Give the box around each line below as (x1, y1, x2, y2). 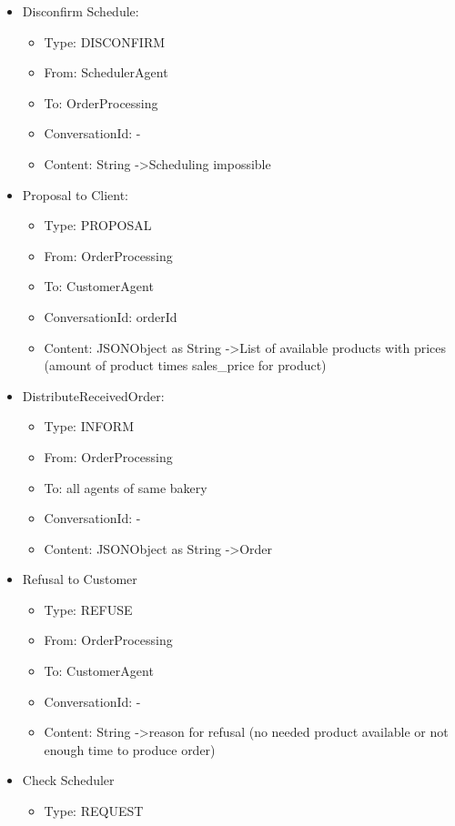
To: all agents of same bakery (44, 478, 207, 497)
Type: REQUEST (44, 801, 144, 821)
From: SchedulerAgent (44, 63, 168, 82)
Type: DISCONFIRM (44, 32, 166, 51)
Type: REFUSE (44, 599, 133, 619)
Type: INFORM (44, 417, 134, 436)
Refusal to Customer (22, 569, 137, 589)
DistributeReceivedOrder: (22, 386, 165, 405)
